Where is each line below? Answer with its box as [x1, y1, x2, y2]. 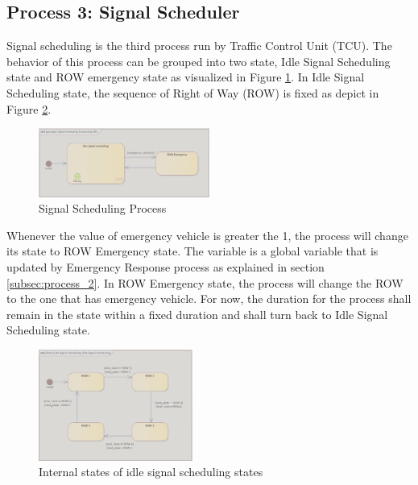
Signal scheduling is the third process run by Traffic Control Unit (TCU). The [6, 37, 392, 54]
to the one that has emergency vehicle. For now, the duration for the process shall [6, 290, 412, 307]
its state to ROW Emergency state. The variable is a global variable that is [6, 242, 379, 259]
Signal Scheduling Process [39, 200, 167, 217]
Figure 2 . [6, 100, 52, 117]
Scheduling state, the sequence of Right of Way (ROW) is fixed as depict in [6, 84, 379, 101]
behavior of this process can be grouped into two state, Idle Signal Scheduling [6, 52, 391, 69]
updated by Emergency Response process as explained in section [6, 259, 325, 276]
